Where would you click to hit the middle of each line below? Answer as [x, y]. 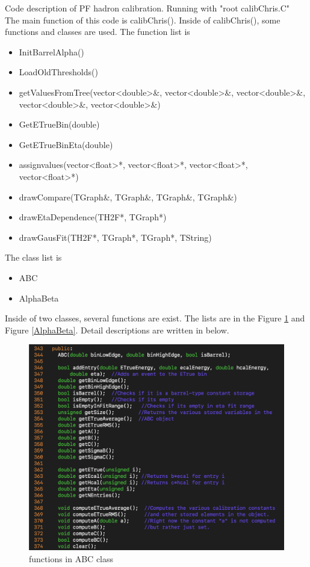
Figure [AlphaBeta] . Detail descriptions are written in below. [117, 330]
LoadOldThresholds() [58, 72]
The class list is [33, 257]
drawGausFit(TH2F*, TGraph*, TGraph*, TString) [115, 237]
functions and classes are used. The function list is [98, 32]
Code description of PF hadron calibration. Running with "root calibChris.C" [147, 8]
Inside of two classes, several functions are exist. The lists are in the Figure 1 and [155, 318]
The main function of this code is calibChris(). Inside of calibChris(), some [143, 20]
